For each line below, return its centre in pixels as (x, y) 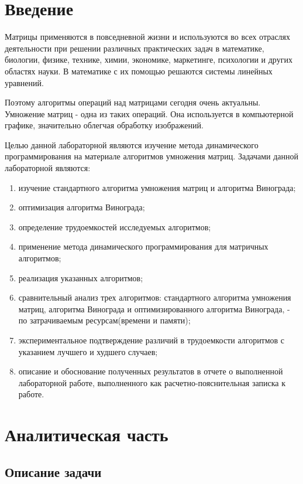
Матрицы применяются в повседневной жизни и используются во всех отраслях (148, 37)
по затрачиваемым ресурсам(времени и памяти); (104, 320)
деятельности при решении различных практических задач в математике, (135, 48)
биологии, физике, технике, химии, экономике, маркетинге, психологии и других (149, 59)
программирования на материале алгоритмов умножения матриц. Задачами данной (151, 156)
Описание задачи (53, 471)
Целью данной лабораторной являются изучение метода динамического (132, 144)
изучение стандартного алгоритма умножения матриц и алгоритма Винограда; (157, 187)
